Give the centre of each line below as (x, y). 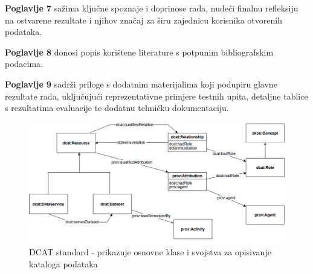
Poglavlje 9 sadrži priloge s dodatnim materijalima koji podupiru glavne (141, 84)
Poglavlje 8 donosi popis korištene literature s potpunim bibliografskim (139, 52)
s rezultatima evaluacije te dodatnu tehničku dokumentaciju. (117, 108)
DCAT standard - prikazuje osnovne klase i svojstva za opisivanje (150, 252)
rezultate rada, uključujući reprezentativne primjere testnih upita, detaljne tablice (156, 96)
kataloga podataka (63, 263)
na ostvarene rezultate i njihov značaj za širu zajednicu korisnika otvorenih (144, 20)
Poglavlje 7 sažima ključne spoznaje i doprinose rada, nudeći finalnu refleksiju (152, 8)
